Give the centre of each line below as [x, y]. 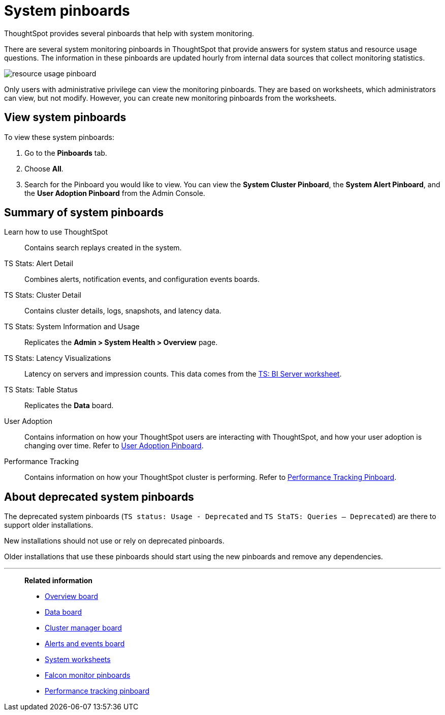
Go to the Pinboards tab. [66, 153]
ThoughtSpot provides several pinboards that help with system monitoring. [129, 33]
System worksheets [78, 660]
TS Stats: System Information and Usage [72, 327]
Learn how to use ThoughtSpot [56, 232]
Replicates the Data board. [69, 406]
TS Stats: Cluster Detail [43, 295]
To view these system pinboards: [59, 137]
